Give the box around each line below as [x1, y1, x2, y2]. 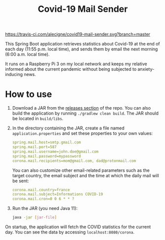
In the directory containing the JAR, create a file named [12, 125, 125, 131]
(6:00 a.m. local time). [5, 51, 50, 57]
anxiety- [137, 66, 155, 72]
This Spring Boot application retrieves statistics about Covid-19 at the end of [5, 41, 160, 47]
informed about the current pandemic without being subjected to [5, 66, 137, 72]
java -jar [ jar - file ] [12, 215, 57, 220]
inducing [5, 72, 23, 78]
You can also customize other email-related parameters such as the [12, 167, 150, 173]
